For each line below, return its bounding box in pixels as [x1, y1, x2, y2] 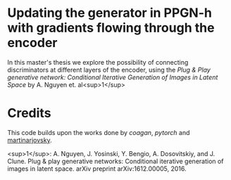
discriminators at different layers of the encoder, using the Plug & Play [7, 65, 211, 74]
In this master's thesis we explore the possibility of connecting [7, 58, 189, 66]
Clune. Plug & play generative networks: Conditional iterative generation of [7, 157, 224, 165]
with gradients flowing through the [7, 20, 215, 36]
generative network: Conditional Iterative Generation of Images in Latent [7, 72, 218, 82]
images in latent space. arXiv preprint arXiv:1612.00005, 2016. [7, 164, 187, 173]
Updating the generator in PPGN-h [7, 5, 213, 21]
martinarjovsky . [7, 136, 52, 144]
